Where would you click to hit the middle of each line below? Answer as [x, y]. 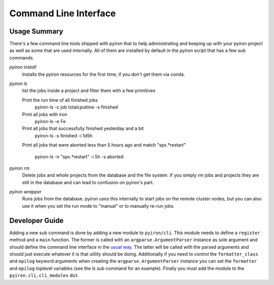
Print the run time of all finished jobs [60, 100]
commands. [22, 58]
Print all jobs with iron [45, 114]
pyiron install [23, 67]
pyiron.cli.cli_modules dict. [44, 275]
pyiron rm [20, 168]
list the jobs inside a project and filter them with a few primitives [89, 91]
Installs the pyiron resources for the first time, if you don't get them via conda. [104, 74]
